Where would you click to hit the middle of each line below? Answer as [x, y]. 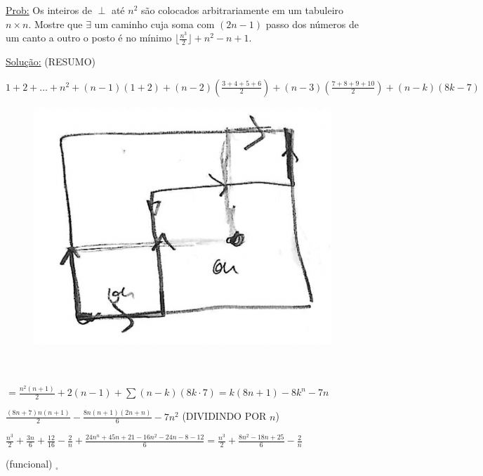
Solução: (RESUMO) [51, 62]
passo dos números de [312, 24]
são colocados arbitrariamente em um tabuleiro [243, 10]
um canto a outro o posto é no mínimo [89, 38]
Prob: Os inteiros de [49, 10]
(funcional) [29, 464]
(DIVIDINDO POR [224, 416]
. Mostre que [55, 24]
